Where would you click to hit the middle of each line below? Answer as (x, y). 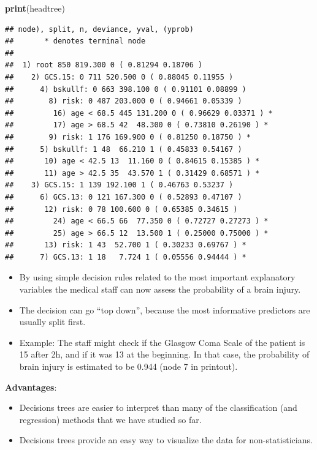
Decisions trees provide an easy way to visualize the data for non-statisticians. (166, 440)
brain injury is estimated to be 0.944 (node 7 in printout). (128, 366)
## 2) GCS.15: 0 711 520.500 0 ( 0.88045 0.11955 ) (119, 77)
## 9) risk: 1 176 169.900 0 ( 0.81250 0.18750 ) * (128, 137)
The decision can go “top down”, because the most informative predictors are (165, 309)
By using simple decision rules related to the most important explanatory (157, 277)
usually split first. (52, 322)
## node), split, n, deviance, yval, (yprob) (99, 29)
